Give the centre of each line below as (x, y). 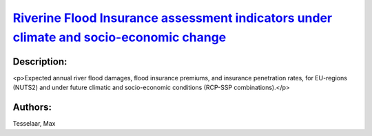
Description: (40, 61)
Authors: (32, 107)
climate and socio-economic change (120, 37)
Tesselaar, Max (34, 124)
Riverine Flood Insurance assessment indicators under (173, 18)
